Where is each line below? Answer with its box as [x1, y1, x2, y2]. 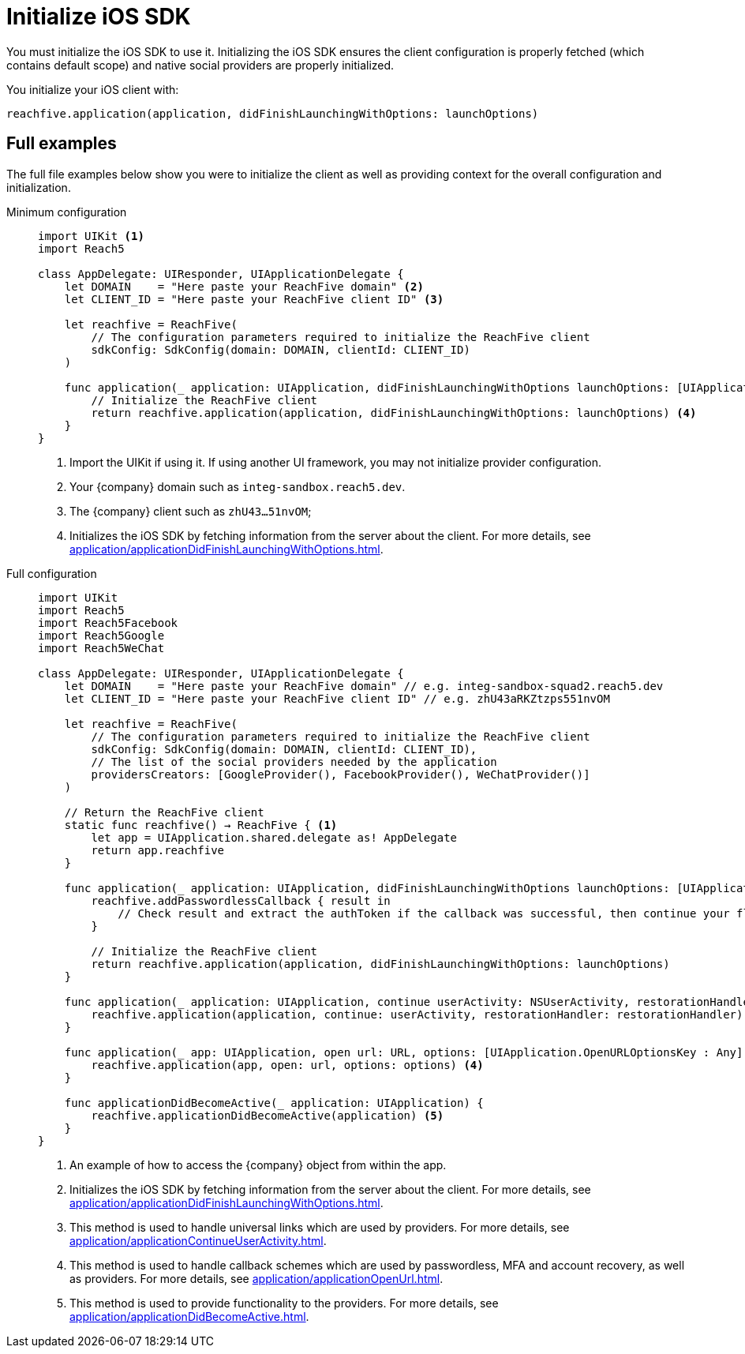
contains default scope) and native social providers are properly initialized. [6, 58, 395, 72]
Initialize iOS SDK [6, 3, 191, 30]
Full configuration [6, 566, 97, 580]
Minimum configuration [6, 204, 127, 219]
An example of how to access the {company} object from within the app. [69, 1157, 447, 1172]
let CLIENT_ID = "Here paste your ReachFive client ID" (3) [64, 292, 444, 306]
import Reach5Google [38, 628, 165, 642]
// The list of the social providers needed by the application [91, 755, 497, 768]
